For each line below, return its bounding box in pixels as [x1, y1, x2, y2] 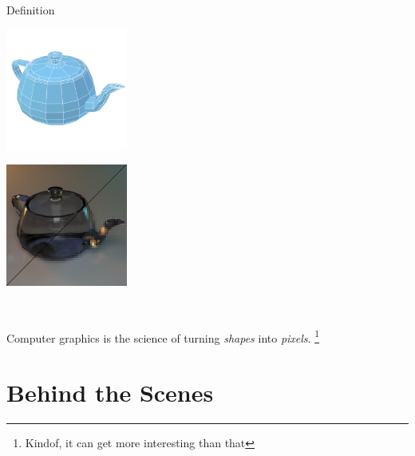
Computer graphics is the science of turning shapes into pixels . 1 [6, 327, 319, 346]
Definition [6, 2, 55, 18]
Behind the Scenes [6, 376, 214, 409]
